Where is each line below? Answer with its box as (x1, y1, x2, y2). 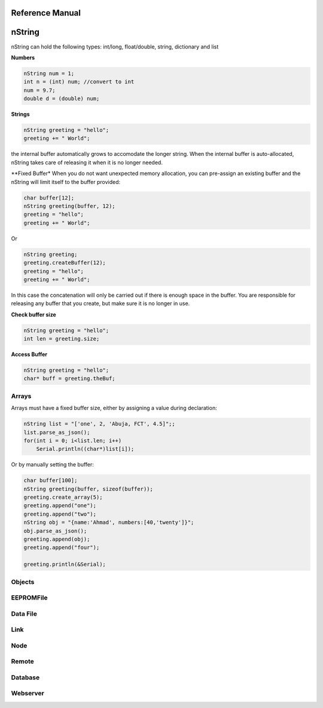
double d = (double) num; (23, 95, 100, 102)
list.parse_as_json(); (23, 429, 90, 436)
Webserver (11, 689, 44, 698)
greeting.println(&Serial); (23, 561, 106, 568)
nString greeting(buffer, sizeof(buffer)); (23, 486, 154, 492)
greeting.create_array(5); (23, 494, 103, 501)
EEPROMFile (11, 593, 48, 602)
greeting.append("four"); (23, 544, 100, 551)
